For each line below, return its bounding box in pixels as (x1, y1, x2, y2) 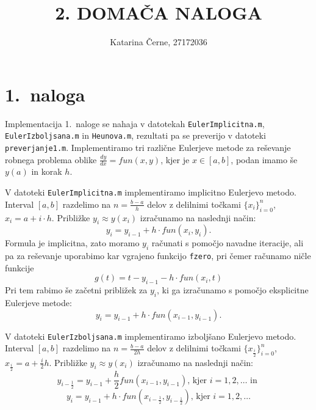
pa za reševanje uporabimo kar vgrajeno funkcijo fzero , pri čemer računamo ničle (5, 249, 311, 262)
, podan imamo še (231, 153, 298, 166)
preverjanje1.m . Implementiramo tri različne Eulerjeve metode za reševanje (5, 141, 291, 153)
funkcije (5, 261, 34, 274)
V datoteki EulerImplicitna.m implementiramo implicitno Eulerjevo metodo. (5, 186, 296, 199)
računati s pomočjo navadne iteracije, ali (151, 236, 304, 249)
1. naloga (5, 81, 85, 106)
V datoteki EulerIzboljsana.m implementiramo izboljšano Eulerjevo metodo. (5, 329, 296, 342)
